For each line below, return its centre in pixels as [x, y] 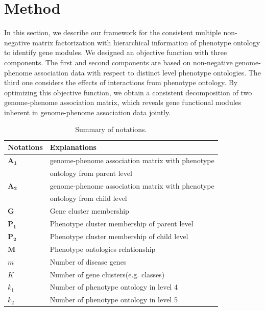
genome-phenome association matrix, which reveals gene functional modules [123, 102]
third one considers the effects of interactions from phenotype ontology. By [121, 82]
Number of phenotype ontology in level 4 [114, 287]
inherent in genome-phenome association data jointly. [88, 112]
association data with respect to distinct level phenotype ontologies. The [148, 72]
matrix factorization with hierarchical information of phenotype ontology [146, 42]
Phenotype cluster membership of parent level [122, 224]
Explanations [73, 147]
